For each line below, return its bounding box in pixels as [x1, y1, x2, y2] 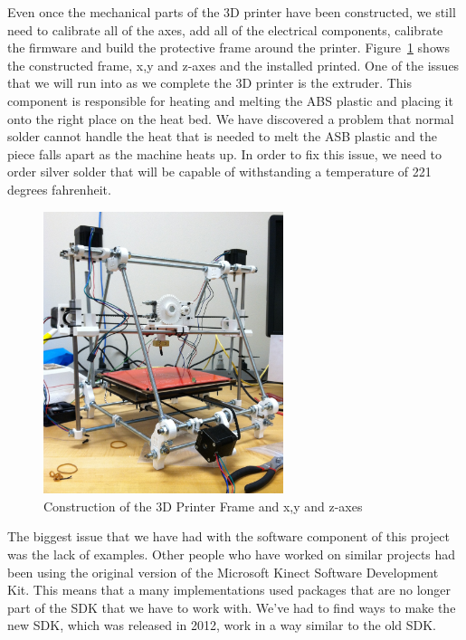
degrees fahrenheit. [7, 179, 111, 198]
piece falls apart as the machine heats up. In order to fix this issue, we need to [7, 144, 442, 163]
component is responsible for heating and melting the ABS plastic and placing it [7, 91, 453, 110]
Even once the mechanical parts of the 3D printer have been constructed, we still [7, 3, 456, 21]
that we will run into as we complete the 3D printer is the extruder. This [7, 73, 413, 92]
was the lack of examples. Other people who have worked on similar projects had [7, 545, 456, 564]
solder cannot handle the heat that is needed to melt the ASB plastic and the [7, 127, 437, 146]
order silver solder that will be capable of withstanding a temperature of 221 [7, 162, 432, 181]
